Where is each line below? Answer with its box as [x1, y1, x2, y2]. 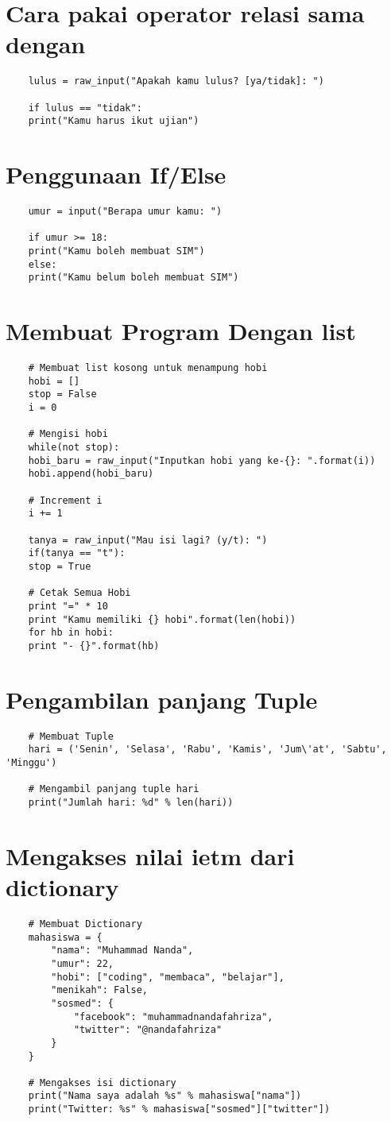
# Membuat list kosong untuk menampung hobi [28, 362, 268, 374]
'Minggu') [6, 757, 57, 768]
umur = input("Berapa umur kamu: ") [28, 206, 223, 218]
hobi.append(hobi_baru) [28, 468, 154, 480]
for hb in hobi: [28, 627, 114, 639]
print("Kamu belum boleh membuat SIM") [28, 272, 239, 284]
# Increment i [28, 494, 103, 506]
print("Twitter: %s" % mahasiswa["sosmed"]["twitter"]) [28, 1104, 331, 1115]
